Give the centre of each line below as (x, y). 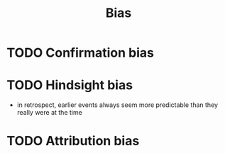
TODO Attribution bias (73, 141)
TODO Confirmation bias (80, 53)
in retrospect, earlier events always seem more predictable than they (117, 105)
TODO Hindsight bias (70, 85)
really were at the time (49, 113)
